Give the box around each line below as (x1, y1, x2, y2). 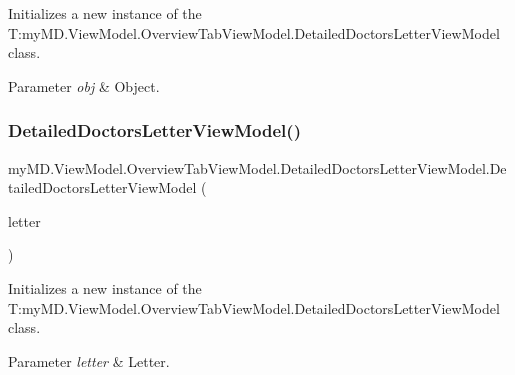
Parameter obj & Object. (8, 75, 160, 96)
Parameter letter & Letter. (8, 350, 170, 371)
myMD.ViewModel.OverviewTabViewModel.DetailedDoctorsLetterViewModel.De (8, 157, 507, 178)
